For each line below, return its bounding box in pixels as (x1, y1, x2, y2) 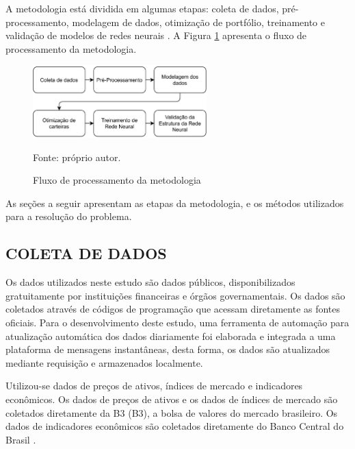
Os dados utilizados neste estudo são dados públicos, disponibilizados (5, 275, 295, 289)
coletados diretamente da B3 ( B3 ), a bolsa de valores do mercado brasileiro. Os (5, 405, 338, 420)
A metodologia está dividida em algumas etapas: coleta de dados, (5, 1, 279, 15)
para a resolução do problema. (5, 209, 132, 223)
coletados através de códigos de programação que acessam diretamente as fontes (5, 302, 341, 316)
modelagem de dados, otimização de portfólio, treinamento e (72, 14, 325, 29)
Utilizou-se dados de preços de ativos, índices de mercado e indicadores (5, 378, 303, 393)
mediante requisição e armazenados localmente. (5, 355, 203, 369)
